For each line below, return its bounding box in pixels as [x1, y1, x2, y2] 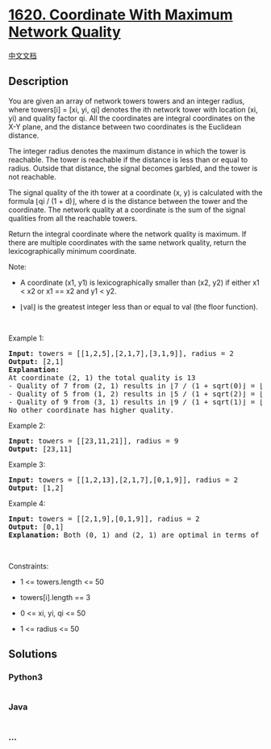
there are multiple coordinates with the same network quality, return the [8, 237, 247, 248]
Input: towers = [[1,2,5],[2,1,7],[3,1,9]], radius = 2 [8, 349, 234, 358]
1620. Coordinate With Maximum [8, 6, 233, 24]
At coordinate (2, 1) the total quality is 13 [8, 373, 196, 382]
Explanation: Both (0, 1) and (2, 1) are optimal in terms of [8, 530, 260, 540]
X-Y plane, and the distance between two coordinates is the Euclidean [8, 121, 242, 131]
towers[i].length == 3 [19, 592, 91, 602]
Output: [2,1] [8, 357, 65, 366]
